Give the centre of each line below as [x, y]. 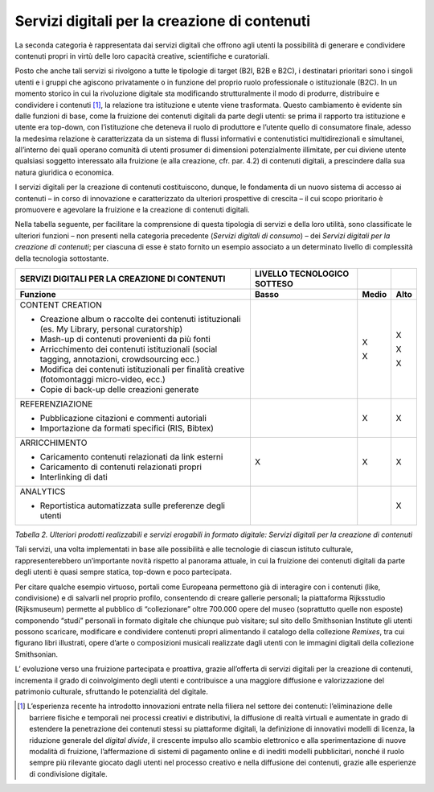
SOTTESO [274, 283]
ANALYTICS [43, 491]
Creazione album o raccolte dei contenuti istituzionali [140, 319]
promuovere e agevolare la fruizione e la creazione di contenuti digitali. [132, 210]
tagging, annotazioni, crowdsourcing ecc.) [120, 359]
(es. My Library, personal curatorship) [111, 328]
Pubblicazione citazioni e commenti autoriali [123, 418]
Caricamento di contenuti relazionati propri [121, 467]
